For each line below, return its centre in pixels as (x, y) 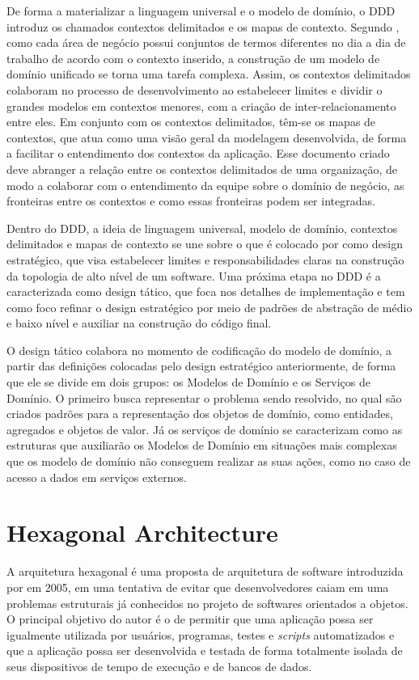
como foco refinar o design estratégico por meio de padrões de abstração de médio (209, 307)
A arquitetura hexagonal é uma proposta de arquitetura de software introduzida (205, 571)
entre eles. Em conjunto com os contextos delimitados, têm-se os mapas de (191, 122)
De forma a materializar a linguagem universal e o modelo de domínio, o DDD (201, 11)
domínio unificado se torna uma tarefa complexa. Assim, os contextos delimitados (209, 74)
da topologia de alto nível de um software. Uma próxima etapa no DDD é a (194, 275)
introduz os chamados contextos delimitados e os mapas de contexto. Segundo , (203, 26)
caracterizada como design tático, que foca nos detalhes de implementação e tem (206, 291)
